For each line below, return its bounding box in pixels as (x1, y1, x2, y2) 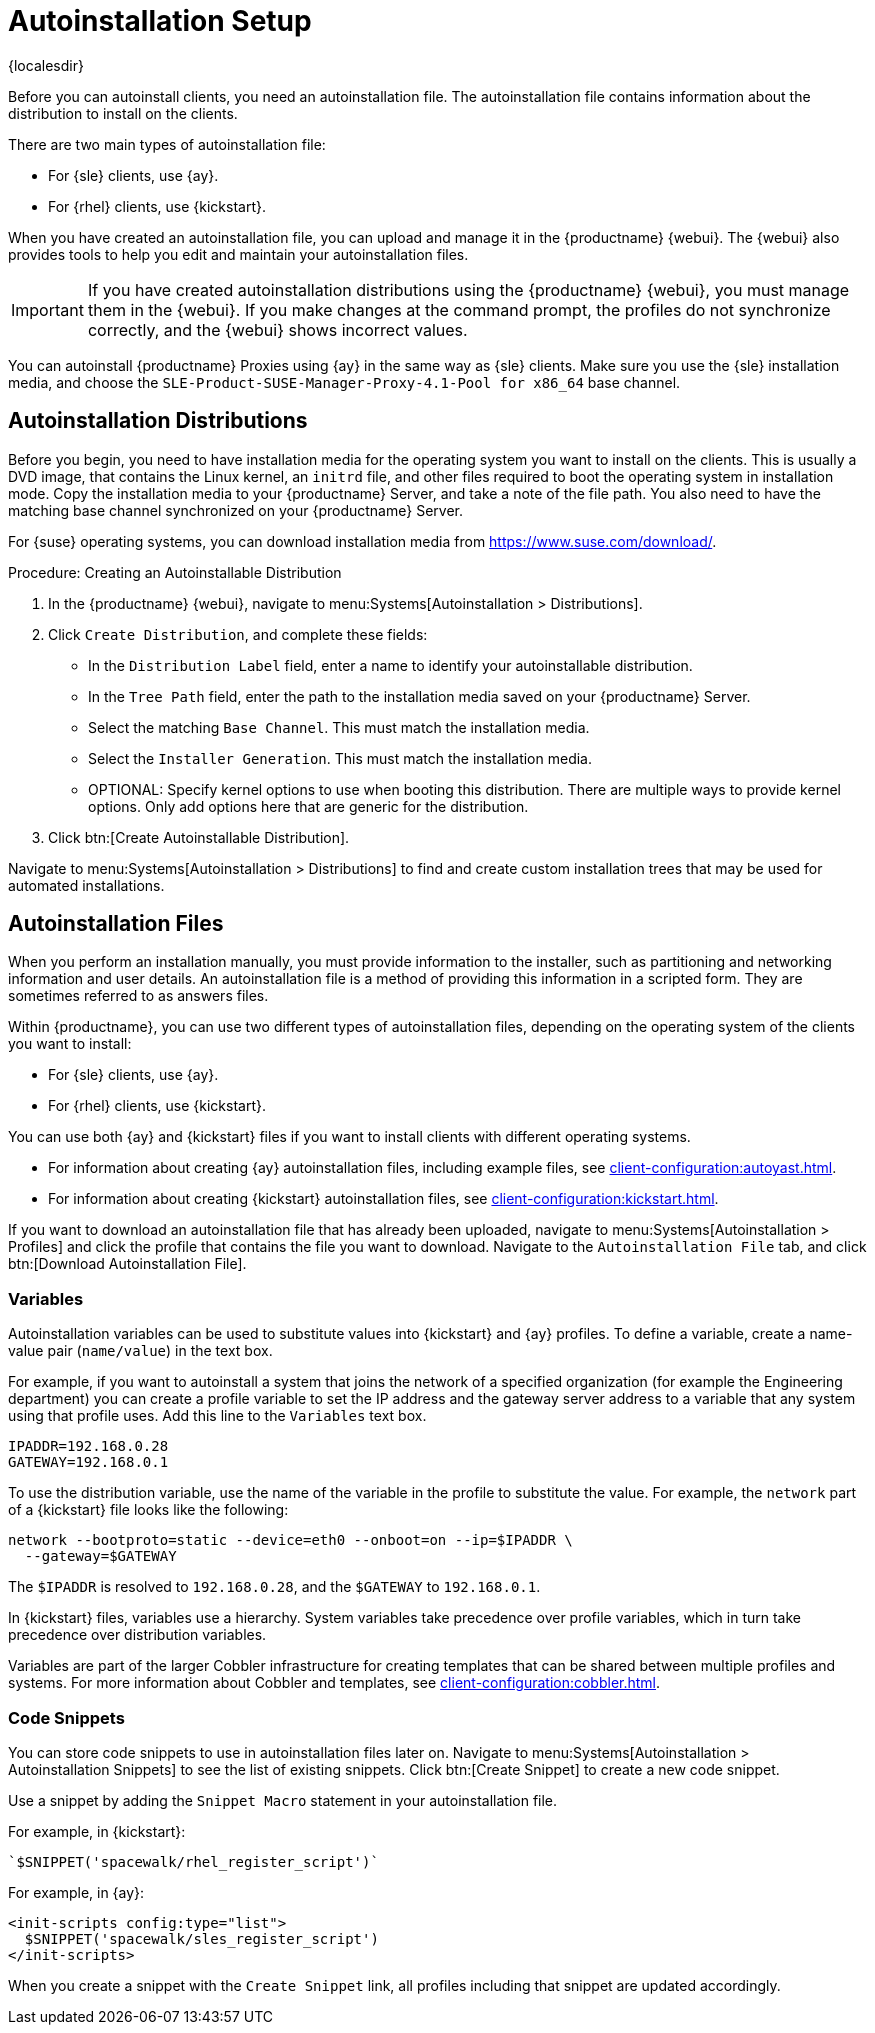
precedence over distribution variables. (8, 1626, 267, 1644)
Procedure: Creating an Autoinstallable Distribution (8, 563, 342, 581)
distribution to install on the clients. (8, 104, 238, 122)
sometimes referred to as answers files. (8, 987, 269, 1005)
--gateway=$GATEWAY (24, 1548, 177, 1565)
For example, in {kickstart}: (8, 1822, 186, 1840)
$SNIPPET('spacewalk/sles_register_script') (24, 1930, 379, 1947)
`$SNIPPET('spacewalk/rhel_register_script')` (8, 1853, 379, 1870)
